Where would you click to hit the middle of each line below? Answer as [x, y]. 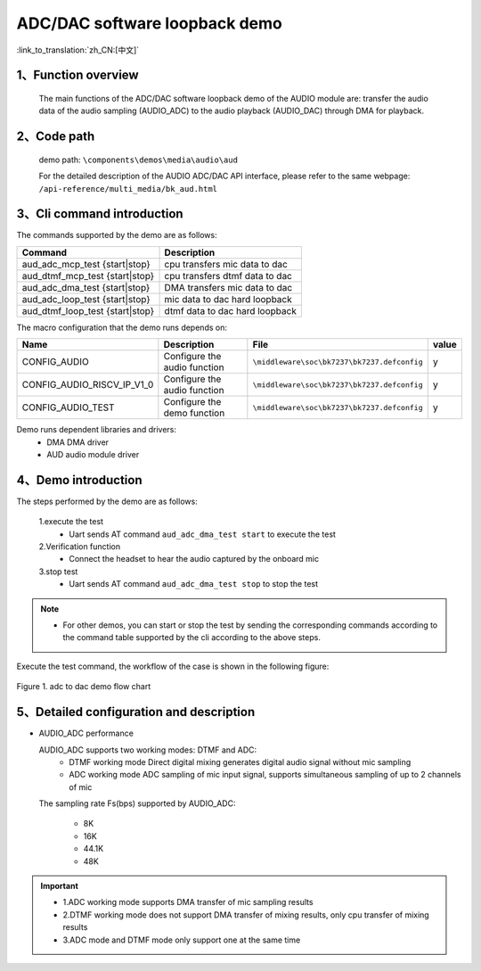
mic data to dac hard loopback [228, 299]
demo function [194, 413]
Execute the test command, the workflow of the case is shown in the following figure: [173, 666]
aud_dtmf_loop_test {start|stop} [88, 310]
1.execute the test [71, 522]
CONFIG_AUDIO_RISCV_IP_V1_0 [88, 385]
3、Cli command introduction [100, 214]
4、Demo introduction [79, 480]
